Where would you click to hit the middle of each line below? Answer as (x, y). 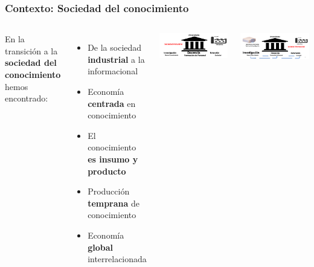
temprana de (114, 203)
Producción (109, 191)
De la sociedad (115, 47)
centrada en (112, 103)
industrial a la (116, 59)
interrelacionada (117, 259)
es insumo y (113, 159)
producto (107, 171)
